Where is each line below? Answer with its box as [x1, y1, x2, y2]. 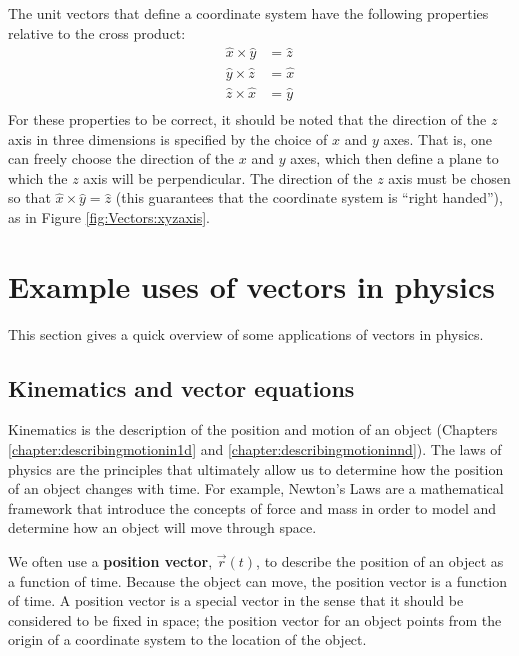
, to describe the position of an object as [256, 551, 504, 572]
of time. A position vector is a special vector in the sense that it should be [8, 590, 464, 611]
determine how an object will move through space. [8, 517, 317, 538]
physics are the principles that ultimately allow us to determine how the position [8, 458, 504, 479]
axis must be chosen [388, 167, 511, 188]
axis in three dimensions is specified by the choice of [8, 128, 328, 149]
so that [8, 187, 51, 208]
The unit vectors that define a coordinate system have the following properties [8, 3, 489, 23]
